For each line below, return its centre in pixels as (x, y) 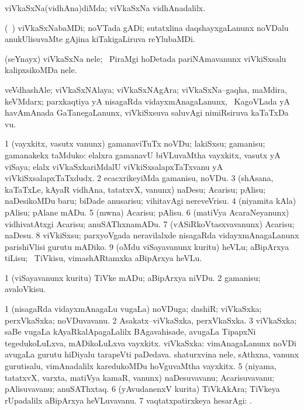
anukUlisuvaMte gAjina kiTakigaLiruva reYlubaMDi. (100, 39)
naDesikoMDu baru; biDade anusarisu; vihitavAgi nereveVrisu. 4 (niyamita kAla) (151, 201)
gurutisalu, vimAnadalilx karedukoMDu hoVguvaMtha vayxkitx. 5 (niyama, (141, 366)
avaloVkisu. (25, 289)
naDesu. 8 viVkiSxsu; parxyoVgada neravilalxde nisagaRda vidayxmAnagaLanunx (152, 235)
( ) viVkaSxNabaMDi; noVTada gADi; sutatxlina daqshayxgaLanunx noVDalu (147, 27)
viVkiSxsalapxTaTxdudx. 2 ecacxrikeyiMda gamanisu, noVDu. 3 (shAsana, (139, 178)
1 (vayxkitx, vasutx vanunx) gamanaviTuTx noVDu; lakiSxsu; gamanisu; (135, 143)
